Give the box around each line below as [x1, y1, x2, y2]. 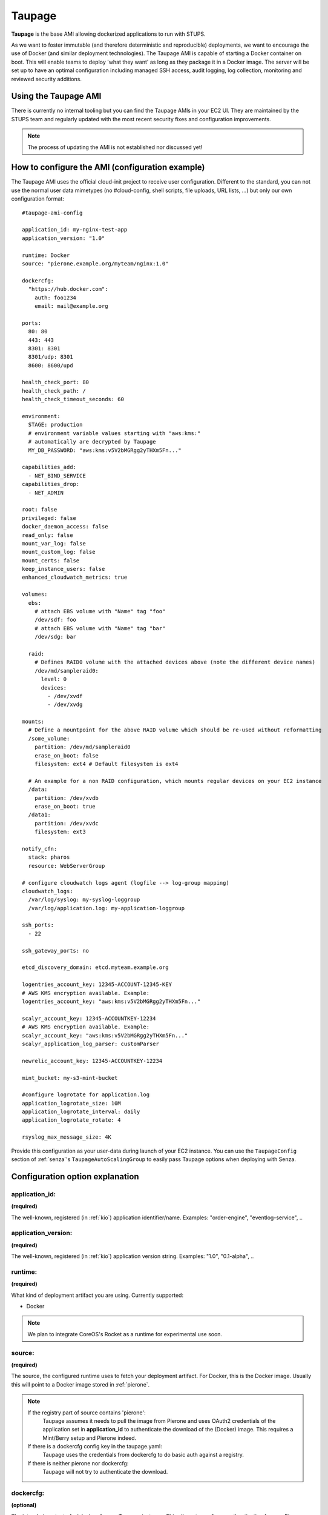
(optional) [11, 1502, 37, 1509]
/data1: [28, 811, 51, 818]
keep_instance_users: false [22, 565, 105, 573]
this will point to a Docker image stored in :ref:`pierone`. [11, 1380, 150, 1388]
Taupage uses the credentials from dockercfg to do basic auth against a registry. [42, 1451, 244, 1459]
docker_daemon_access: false [22, 523, 108, 530]
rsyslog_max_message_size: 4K [22, 1134, 112, 1140]
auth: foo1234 [34, 294, 77, 301]
